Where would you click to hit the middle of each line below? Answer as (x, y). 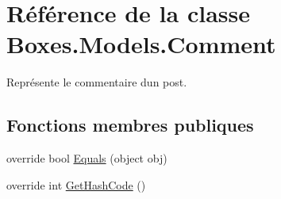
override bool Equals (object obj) (87, 158)
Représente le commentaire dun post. (97, 82)
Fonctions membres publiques (130, 125)
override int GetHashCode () (76, 184)
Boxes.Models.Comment (141, 44)
